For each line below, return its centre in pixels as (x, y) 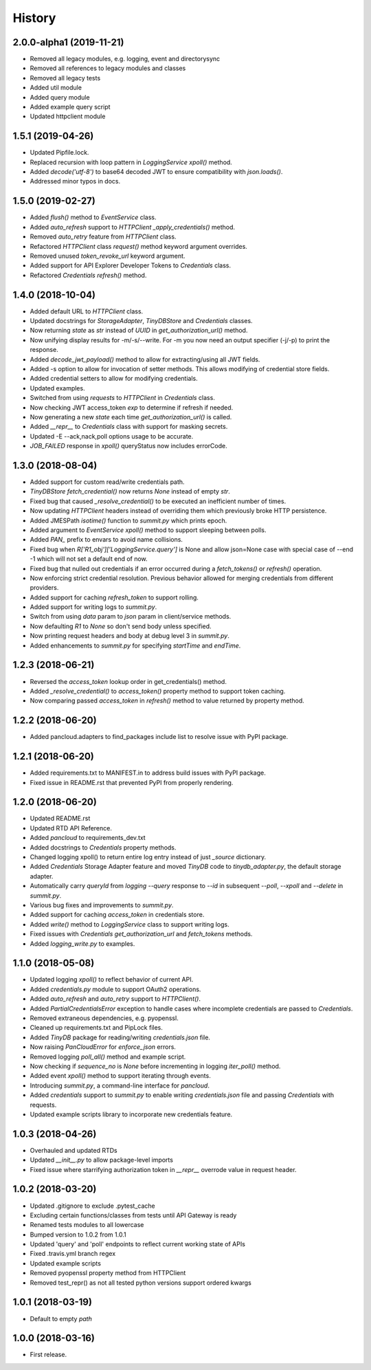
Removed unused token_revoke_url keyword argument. (108, 256)
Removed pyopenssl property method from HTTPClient (108, 1273)
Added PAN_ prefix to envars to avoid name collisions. (106, 540)
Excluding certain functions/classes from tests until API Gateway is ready (133, 1215)
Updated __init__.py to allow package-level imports (101, 1160)
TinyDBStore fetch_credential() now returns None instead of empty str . (130, 491)
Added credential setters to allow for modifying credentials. (114, 379)
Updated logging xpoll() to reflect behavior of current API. (112, 980)
